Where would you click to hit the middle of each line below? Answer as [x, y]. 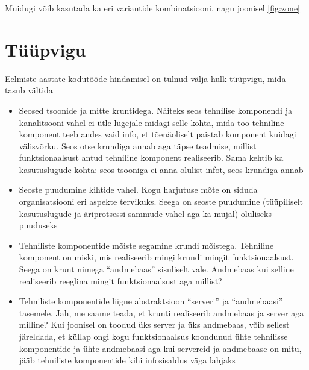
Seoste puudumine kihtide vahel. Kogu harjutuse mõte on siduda [138, 190]
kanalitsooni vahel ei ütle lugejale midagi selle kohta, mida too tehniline [151, 122]
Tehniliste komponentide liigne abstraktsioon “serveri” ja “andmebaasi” [151, 301]
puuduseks [38, 225]
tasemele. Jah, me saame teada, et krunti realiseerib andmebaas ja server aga [161, 312]
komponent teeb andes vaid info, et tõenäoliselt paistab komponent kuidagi [158, 134]
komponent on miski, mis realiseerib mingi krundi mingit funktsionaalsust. [156, 257]
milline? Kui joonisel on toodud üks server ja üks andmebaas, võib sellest [154, 325]
